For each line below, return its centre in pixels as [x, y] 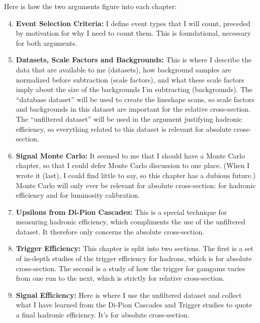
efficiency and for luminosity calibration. [78, 195]
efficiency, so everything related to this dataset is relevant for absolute [124, 129]
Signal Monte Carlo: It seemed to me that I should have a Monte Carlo [130, 155]
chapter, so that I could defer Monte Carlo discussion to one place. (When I [133, 165]
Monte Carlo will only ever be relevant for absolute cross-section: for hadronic [136, 185]
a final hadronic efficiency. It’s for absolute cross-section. [103, 315]
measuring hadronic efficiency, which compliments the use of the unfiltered [131, 222]
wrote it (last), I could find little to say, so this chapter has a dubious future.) [136, 175]
